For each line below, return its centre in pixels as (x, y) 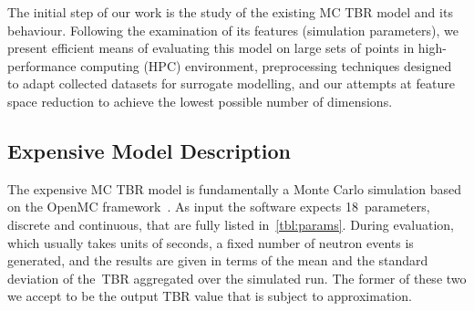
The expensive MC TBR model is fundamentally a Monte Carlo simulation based (235, 188)
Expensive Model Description (149, 150)
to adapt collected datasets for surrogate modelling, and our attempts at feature (231, 83)
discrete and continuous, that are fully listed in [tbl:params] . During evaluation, (231, 224)
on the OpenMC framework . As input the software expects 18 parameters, (219, 207)
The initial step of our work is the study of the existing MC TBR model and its (230, 12)
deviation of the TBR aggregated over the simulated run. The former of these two (237, 278)
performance (42, 65)
